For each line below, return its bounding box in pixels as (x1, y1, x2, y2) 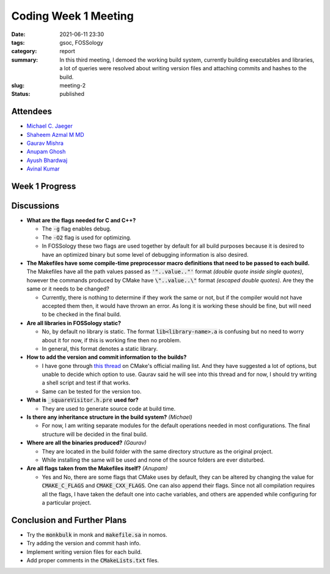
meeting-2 (59, 81, 86, 89)
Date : (11, 31, 26, 38)
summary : (11, 56, 38, 64)
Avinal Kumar (26, 165, 61, 172)
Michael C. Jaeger (26, 122, 73, 130)
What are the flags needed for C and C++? (26, 217, 136, 224)
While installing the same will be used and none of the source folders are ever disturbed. (42, 456, 265, 463)
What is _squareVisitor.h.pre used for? (26, 396, 139, 403)
